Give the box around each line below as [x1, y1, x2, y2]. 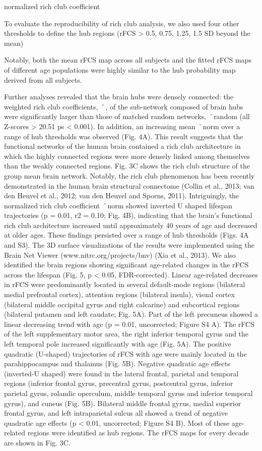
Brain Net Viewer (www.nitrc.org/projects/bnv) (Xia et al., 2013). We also [4, 249, 236, 260]
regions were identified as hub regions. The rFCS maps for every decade [27, 427, 249, 438]
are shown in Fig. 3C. [4, 437, 71, 447]
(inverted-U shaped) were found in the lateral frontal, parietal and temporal [4, 368, 239, 378]
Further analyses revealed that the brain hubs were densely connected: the [4, 91, 233, 102]
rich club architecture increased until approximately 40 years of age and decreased [4, 219, 257, 230]
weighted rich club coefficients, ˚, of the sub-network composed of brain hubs [4, 101, 243, 111]
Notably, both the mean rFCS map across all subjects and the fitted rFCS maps [4, 54, 251, 65]
